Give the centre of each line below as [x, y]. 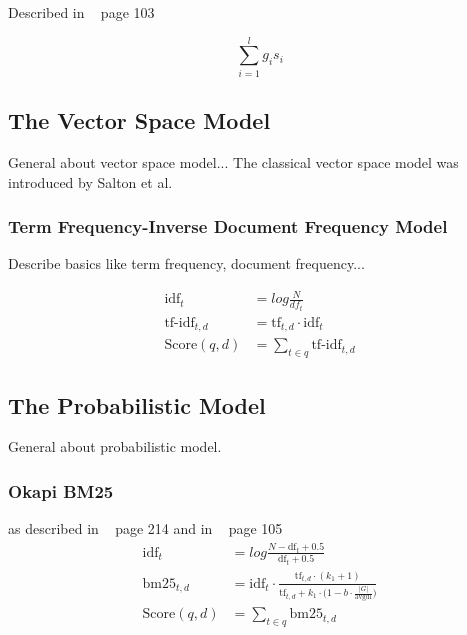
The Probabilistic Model [137, 404]
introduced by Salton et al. [90, 181]
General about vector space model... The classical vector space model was [233, 161]
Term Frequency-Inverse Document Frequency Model [228, 226]
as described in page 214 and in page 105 [145, 528]
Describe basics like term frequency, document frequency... [186, 263]
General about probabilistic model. [115, 446]
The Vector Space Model [139, 120]
